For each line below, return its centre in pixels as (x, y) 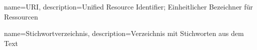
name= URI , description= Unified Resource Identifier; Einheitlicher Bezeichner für (128, 6)
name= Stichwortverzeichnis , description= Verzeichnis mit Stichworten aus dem (124, 33)
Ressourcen (21, 16)
